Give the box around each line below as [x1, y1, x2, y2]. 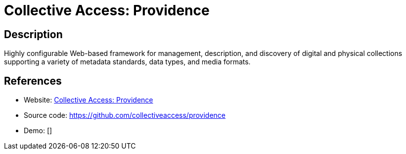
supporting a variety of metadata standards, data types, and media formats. [4, 57, 251, 66]
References [4, 74, 62, 87]
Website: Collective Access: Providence [24, 96, 153, 104]
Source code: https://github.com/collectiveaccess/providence [24, 111, 226, 120]
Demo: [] [24, 126, 52, 135]
